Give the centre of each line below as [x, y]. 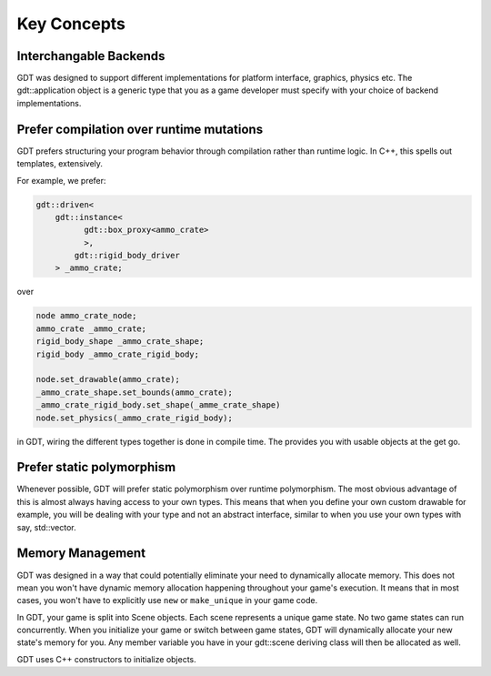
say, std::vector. [46, 527]
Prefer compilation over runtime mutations [140, 129]
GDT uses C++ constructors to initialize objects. [107, 659]
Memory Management [81, 554]
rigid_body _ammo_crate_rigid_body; [118, 354]
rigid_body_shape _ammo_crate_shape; [120, 342]
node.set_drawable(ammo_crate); [108, 379]
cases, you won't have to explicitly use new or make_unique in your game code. [167, 600]
